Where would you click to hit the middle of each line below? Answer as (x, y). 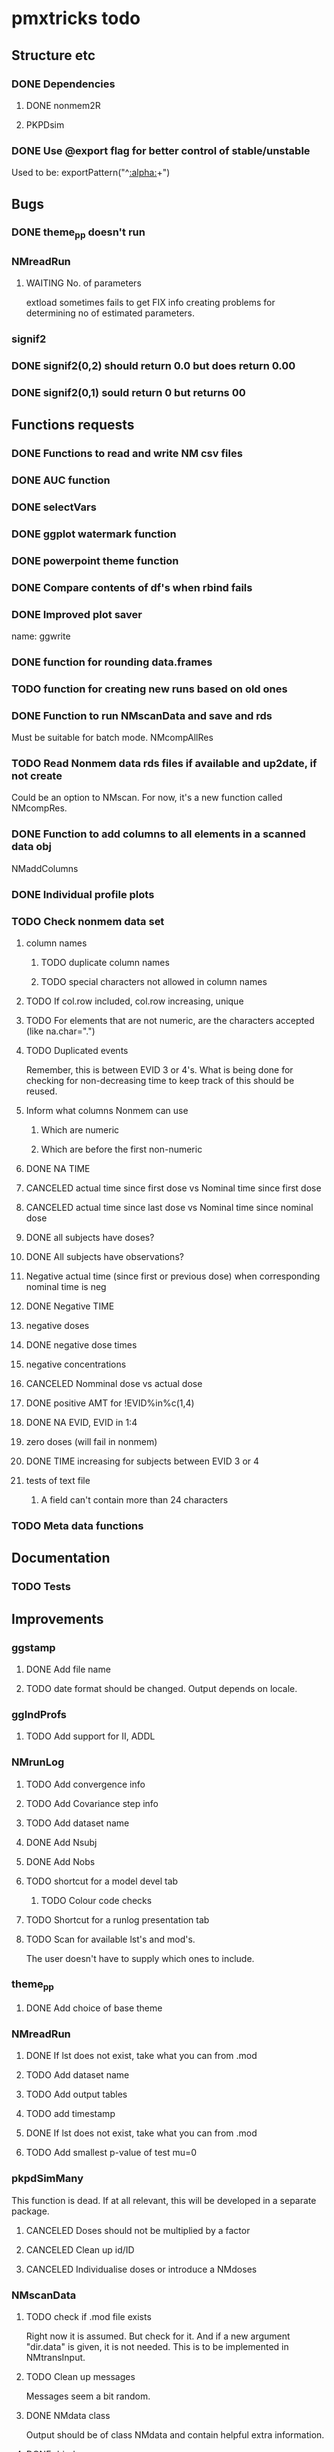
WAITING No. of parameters (83, 283)
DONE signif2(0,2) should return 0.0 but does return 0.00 (153, 365)
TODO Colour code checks (96, 1900)
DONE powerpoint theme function (95, 560)
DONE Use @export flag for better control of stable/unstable (161, 150)
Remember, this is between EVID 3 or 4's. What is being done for (159, 1069)
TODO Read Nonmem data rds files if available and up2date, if (164, 764)
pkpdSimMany (47, 2179)
